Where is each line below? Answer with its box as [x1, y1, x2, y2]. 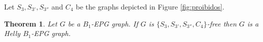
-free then [207, 18, 237, 28]
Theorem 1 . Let [4, 18, 58, 28]
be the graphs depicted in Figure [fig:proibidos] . [75, 1, 225, 11]
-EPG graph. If [91, 18, 138, 28]
